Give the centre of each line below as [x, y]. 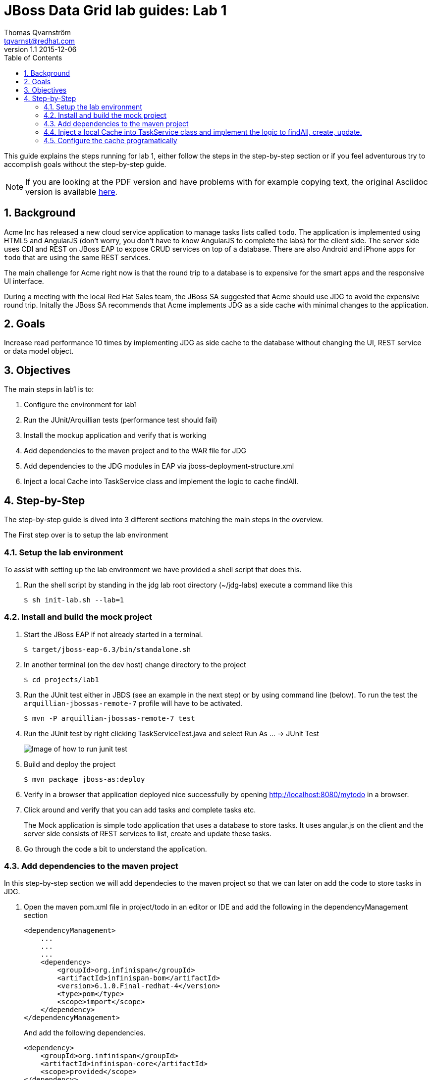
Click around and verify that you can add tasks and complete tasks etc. [140, 810]
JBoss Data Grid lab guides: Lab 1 [115, 10]
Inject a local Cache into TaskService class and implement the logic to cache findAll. [161, 482]
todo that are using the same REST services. [77, 257]
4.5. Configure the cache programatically [110, 140]
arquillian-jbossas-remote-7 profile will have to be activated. [133, 703]
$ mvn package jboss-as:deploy [84, 779]
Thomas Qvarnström [37, 32]
